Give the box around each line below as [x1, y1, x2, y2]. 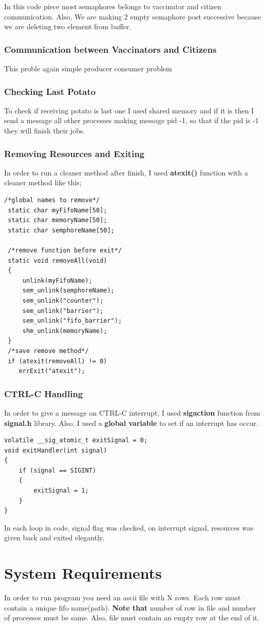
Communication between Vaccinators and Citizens [4, 43, 217, 55]
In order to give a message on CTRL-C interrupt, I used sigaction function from [4, 407, 260, 418]
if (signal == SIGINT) [18, 466, 96, 474]
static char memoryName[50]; [8, 217, 107, 224]
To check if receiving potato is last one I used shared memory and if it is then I [4, 105, 254, 115]
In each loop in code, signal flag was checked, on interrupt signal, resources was [4, 522, 254, 533]
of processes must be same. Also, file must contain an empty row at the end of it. [4, 612, 260, 623]
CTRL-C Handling [4, 387, 83, 400]
